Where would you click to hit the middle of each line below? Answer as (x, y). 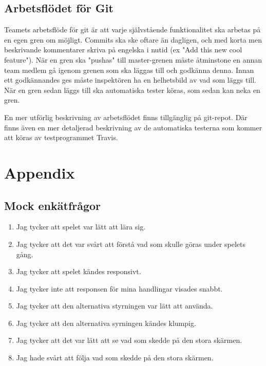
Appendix (40, 172)
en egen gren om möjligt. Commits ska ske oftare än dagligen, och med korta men (133, 39)
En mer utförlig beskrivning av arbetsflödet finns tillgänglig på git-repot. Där (126, 117)
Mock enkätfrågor (53, 205)
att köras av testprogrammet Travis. (61, 137)
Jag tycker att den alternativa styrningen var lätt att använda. (115, 306)
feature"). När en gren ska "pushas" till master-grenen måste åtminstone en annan (133, 59)
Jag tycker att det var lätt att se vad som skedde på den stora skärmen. (129, 340)
